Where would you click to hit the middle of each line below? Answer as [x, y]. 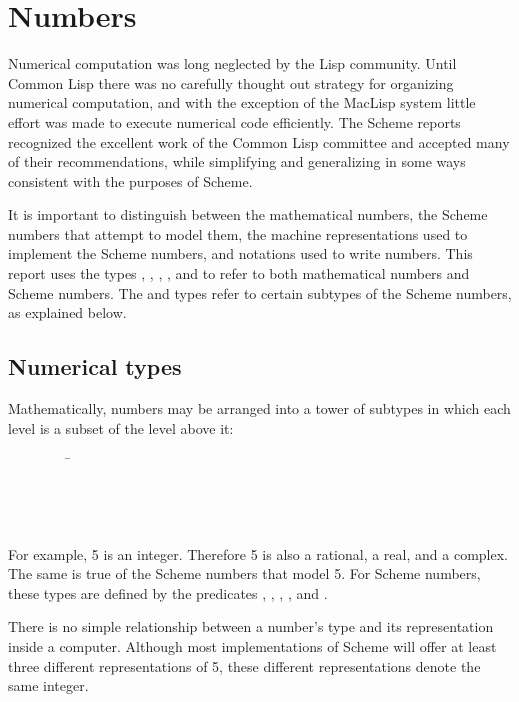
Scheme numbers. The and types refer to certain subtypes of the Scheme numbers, [260, 292]
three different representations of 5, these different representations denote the [244, 665]
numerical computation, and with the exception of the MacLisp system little [242, 102]
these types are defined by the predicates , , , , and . [168, 592]
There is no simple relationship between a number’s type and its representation [251, 626]
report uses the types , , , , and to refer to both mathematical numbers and [239, 273]
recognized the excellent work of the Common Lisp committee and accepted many [259, 141]
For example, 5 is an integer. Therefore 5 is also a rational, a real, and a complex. [258, 553]
